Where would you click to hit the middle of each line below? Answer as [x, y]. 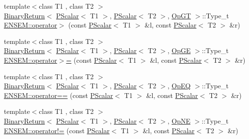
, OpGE [179, 50]
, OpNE [179, 120]
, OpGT [179, 15]
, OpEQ [179, 86]
